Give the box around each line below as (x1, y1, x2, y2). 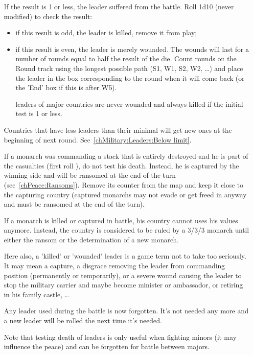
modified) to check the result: (4, 11, 92, 21)
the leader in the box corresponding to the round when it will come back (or (15, 72, 245, 83)
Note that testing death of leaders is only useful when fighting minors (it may (4, 331, 237, 342)
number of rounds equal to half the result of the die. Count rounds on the (15, 53, 237, 64)
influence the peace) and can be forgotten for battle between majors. (4, 341, 209, 352)
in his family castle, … (4, 289, 69, 299)
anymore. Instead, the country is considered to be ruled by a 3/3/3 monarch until (4, 225, 249, 235)
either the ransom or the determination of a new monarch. (4, 234, 179, 244)
